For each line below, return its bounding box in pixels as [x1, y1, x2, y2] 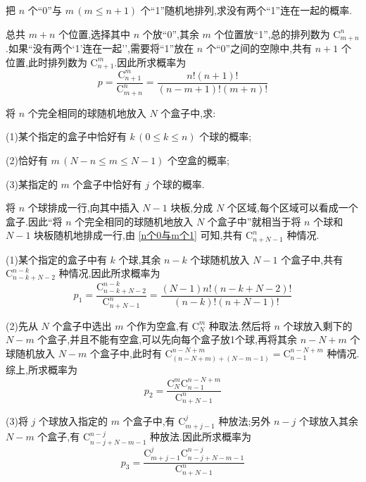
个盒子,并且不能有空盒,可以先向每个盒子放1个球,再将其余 [37, 332, 298, 347]
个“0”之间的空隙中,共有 [206, 41, 313, 56]
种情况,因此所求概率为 [58, 266, 160, 280]
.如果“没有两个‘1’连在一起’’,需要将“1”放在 [6, 41, 194, 56]
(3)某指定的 [6, 176, 58, 191]
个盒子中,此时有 [90, 345, 162, 360]
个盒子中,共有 [281, 252, 343, 266]
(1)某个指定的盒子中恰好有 [6, 129, 127, 144]
